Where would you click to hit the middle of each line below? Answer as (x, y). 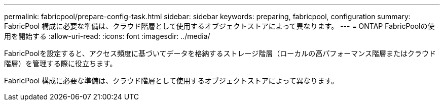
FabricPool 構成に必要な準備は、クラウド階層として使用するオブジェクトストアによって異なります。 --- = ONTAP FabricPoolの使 (219, 26)
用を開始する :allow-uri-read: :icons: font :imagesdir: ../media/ (107, 36)
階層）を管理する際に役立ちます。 (61, 63)
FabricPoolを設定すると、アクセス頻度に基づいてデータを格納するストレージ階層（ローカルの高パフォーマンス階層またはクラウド (220, 53)
